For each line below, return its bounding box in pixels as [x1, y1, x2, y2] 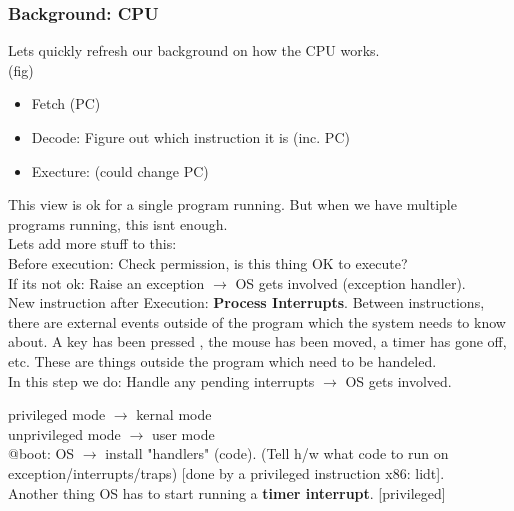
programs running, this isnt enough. [8, 213, 228, 234]
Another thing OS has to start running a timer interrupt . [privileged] [8, 482, 446, 503]
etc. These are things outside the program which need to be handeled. [8, 350, 437, 371]
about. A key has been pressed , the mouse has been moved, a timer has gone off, [8, 331, 507, 352]
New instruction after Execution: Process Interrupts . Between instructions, [8, 292, 485, 313]
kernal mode [136, 404, 212, 425]
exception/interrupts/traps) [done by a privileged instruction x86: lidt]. [8, 462, 445, 483]
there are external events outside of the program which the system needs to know [8, 311, 506, 332]
